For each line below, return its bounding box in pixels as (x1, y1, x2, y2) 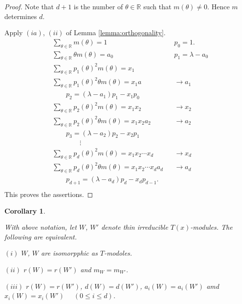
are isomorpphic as (41, 248, 98, 258)
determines (4, 11, 37, 21)
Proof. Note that (4, 1, 54, 11)
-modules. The (190, 222, 233, 232)
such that (143, 1, 172, 11)
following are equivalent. (4, 231, 77, 241)
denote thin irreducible (101, 222, 168, 232)
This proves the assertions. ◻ (4, 189, 93, 199)
